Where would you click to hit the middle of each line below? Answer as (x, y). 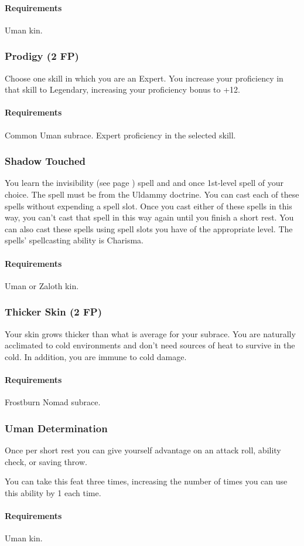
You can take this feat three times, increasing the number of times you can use (146, 481)
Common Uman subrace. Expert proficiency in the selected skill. (120, 135)
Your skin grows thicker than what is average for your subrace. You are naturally (150, 333)
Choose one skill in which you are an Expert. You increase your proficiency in (144, 78)
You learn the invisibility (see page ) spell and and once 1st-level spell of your (144, 183)
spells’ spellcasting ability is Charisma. (74, 240)
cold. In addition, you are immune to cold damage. (96, 356)
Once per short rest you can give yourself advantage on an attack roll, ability (143, 450)
